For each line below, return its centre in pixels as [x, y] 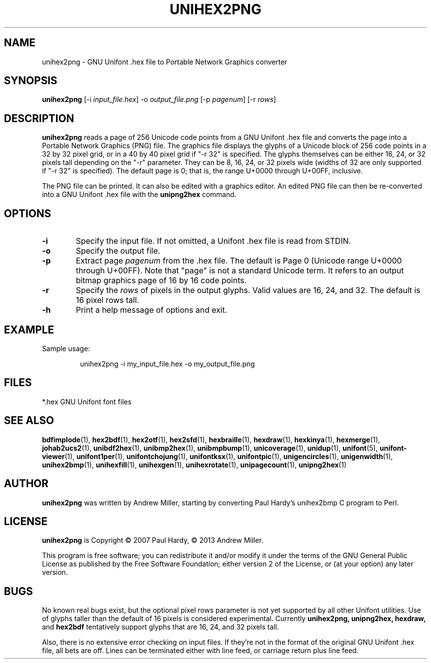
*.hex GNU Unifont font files [87, 401]
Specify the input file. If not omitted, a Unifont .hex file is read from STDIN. [214, 241]
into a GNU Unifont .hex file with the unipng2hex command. [139, 195]
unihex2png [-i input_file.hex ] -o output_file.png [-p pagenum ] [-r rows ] [159, 99]
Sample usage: [66, 348]
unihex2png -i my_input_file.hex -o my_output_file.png [167, 364]
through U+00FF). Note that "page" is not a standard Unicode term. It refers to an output [240, 271]
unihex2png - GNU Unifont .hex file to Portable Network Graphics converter [165, 62]
